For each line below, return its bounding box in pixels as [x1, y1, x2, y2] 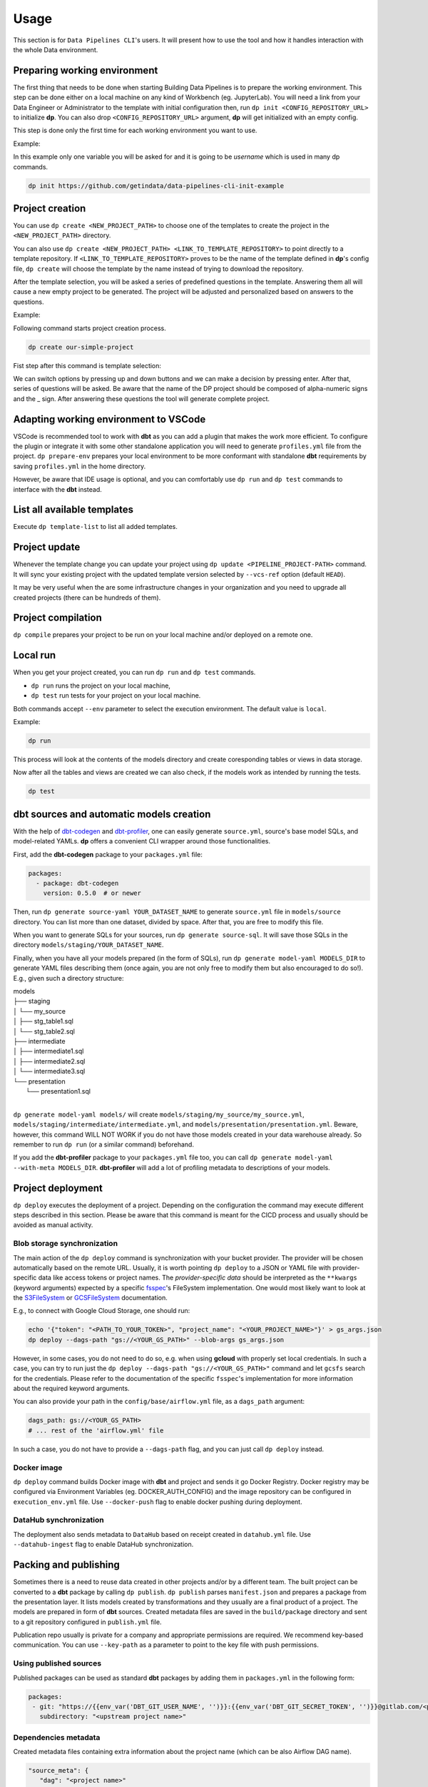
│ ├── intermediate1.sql [13, 1047, 84, 1056]
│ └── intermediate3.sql [13, 1067, 86, 1076]
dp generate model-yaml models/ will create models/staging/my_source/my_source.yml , [13, 1110, 305, 1119]
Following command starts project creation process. [13, 324, 167, 332]
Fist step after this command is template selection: [13, 361, 162, 370]
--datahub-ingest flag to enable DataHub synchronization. [13, 1540, 194, 1549]
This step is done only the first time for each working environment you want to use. [13, 126, 258, 135]
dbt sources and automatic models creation [13, 808, 211, 820]
